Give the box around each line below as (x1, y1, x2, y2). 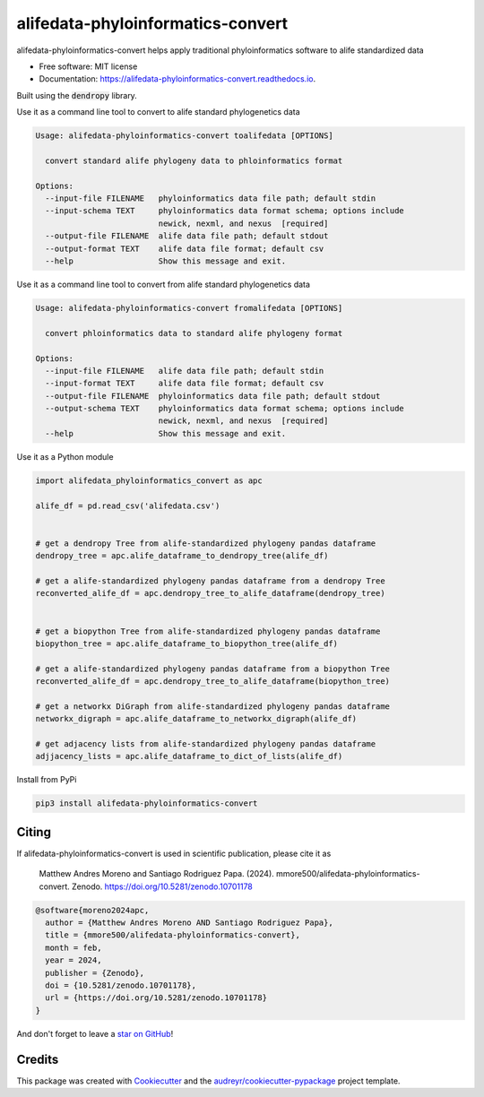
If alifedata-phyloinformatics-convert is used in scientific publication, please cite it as (16, 848, 332, 859)
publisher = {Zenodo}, (45, 968, 145, 978)
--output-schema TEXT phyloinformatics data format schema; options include (45, 403, 405, 414)
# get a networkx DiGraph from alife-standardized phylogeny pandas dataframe (35, 701, 390, 712)
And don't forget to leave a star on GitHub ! (16, 1028, 174, 1039)
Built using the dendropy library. (16, 90, 138, 100)
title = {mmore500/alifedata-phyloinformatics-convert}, (45, 930, 300, 940)
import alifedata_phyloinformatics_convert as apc (35, 475, 264, 486)
